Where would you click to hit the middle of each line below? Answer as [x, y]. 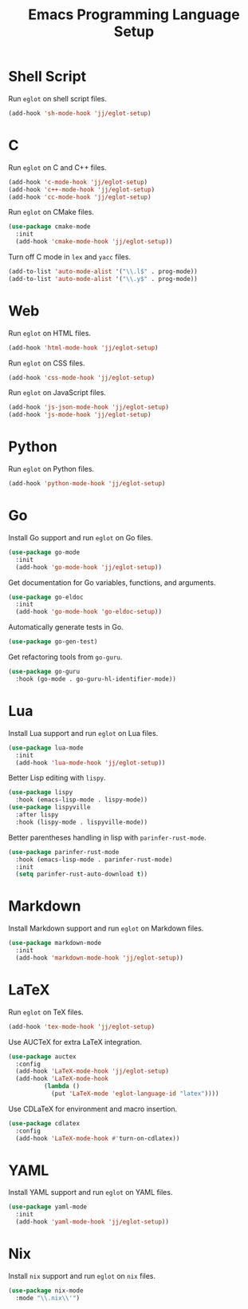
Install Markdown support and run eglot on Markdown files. [106, 928]
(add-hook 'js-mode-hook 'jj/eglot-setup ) [80, 415]
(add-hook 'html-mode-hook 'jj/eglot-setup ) [83, 348]
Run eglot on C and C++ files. [57, 167]
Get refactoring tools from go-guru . [65, 657]
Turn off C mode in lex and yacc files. [70, 257]
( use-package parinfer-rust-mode [64, 852]
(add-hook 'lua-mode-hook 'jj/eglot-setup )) [91, 763]
